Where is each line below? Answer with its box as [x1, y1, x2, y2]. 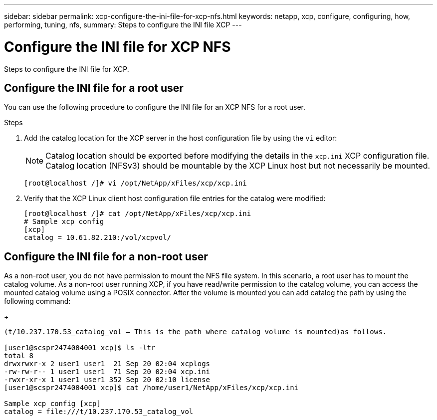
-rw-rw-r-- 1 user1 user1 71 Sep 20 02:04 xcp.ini [4, 368, 211, 376]
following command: [4, 297, 71, 306]
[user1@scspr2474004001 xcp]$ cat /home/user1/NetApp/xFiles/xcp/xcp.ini [4, 384, 299, 392]
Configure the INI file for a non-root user [4, 250, 208, 263]
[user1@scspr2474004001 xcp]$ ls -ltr [4, 344, 156, 352]
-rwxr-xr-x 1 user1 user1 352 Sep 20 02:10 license [4, 376, 211, 384]
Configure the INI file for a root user [4, 81, 184, 94]
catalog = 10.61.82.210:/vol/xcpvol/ [24, 233, 172, 242]
